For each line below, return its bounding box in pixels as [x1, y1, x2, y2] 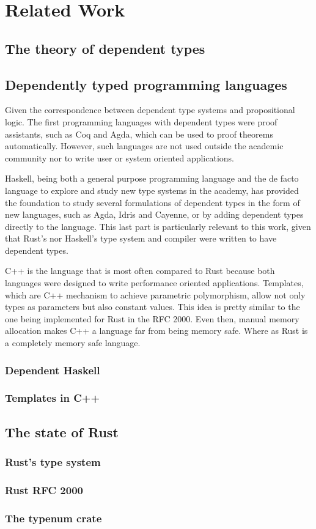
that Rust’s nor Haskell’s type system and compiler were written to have [5, 232, 277, 245]
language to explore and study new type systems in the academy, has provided [5, 183, 299, 196]
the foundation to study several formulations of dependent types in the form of [5, 196, 300, 209]
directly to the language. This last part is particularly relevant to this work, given [5, 220, 311, 232]
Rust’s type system [5, 454, 101, 470]
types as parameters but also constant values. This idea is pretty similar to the [5, 300, 300, 313]
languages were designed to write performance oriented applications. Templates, [5, 276, 304, 289]
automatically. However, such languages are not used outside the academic [5, 139, 284, 152]
